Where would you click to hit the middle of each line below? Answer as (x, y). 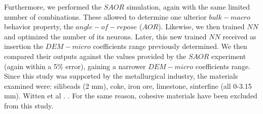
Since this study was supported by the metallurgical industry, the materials (121, 76)
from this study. (29, 105)
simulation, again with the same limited (188, 7)
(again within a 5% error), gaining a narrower (75, 66)
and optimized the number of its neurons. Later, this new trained (105, 36)
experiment (229, 56)
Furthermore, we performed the (53, 7)
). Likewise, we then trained (201, 26)
